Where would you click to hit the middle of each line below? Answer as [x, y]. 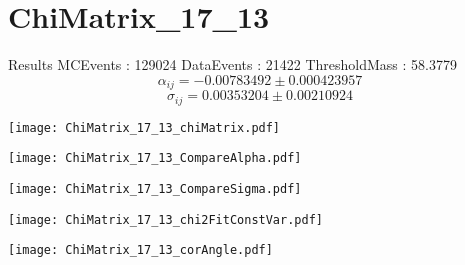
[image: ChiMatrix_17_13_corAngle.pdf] [140, 250]
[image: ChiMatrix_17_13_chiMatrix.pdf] [144, 127]
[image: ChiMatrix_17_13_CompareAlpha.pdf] [155, 158]
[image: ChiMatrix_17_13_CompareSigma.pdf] [155, 188]
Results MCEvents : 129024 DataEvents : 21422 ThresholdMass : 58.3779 [232, 64]
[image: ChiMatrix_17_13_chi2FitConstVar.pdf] [165, 219]
